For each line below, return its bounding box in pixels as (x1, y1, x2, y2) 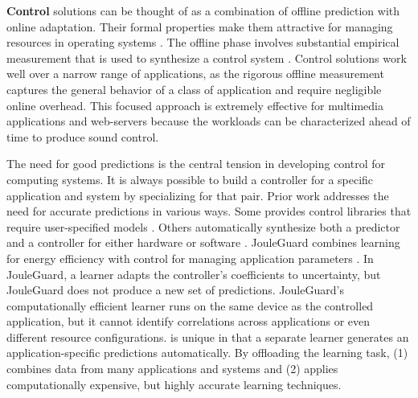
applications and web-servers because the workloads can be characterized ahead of (6, 113, 411, 129)
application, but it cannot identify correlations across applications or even (6, 313, 371, 330)
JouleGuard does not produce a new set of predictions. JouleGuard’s (6, 281, 344, 298)
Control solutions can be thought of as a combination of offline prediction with (6, 2, 400, 18)
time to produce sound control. (6, 128, 159, 145)
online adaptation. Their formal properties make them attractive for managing (6, 18, 393, 35)
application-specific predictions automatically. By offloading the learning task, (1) (6, 344, 408, 361)
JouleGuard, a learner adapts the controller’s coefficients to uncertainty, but (6, 265, 381, 282)
